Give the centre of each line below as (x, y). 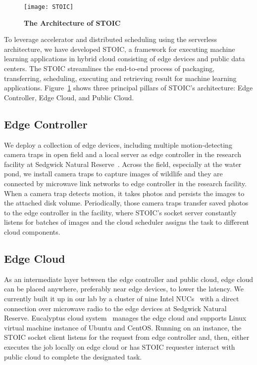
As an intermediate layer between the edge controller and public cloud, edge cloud (129, 279)
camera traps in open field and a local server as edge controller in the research (123, 154)
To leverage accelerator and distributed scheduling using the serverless (111, 39)
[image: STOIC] (49, 7)
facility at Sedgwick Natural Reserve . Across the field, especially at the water (123, 164)
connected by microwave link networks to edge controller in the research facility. (125, 183)
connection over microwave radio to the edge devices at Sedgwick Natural (115, 308)
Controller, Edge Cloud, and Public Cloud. (69, 97)
